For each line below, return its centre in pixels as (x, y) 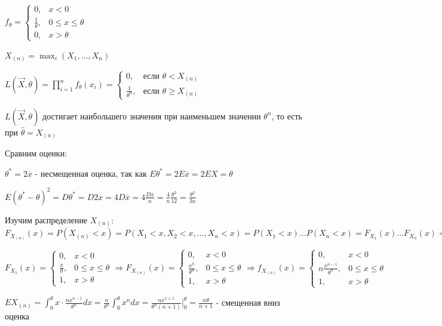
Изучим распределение (46, 219)
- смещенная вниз (248, 302)
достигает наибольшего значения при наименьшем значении (152, 116)
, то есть (287, 116)
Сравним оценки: (36, 153)
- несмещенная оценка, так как (91, 173)
